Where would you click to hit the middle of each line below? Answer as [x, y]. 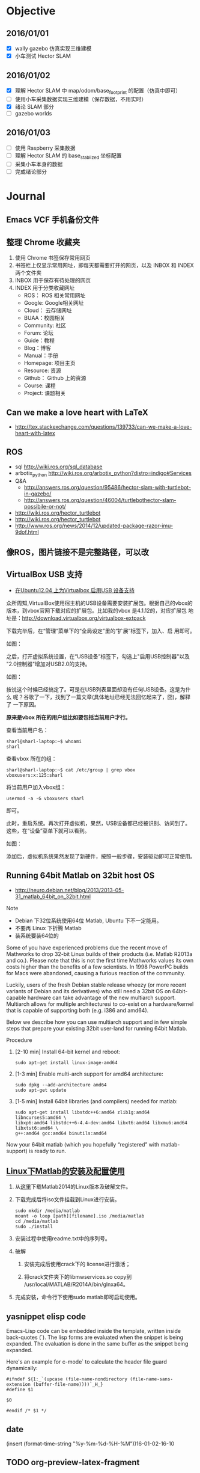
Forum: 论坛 [39, 333]
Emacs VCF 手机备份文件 [53, 220]
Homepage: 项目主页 [50, 363]
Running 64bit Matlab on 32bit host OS [80, 876]
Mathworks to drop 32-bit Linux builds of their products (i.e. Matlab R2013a [99, 954]
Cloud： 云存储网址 [48, 310]
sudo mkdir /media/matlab [47, 1211]
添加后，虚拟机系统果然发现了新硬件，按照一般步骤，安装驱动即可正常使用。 [101, 856]
